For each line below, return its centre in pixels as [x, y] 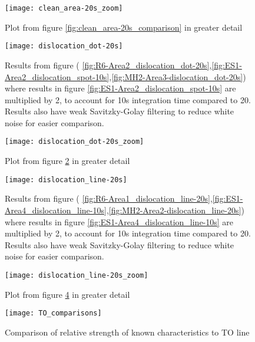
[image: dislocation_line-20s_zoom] [77, 275]
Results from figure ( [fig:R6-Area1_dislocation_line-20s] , [109, 198]
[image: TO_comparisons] [53, 313]
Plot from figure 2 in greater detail [67, 161]
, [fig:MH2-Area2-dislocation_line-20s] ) [175, 210]
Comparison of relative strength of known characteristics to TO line [127, 332]
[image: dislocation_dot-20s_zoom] [74, 142]
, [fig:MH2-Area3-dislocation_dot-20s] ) [178, 76]
